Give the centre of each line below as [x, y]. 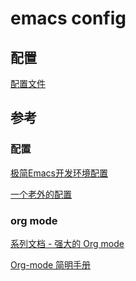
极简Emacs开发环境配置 [59, 173]
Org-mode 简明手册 [51, 264]
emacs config [68, 18]
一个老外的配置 [41, 194]
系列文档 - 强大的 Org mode [67, 243]
